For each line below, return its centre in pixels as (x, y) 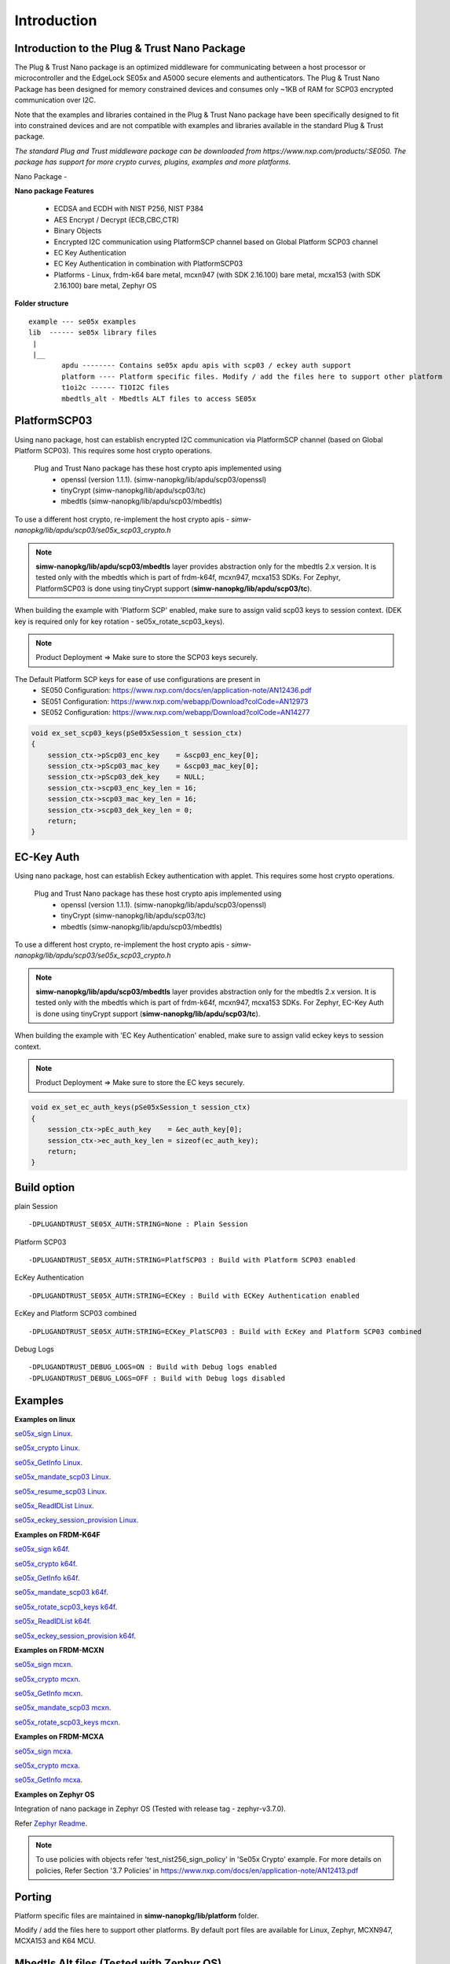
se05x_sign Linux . (44, 1434)
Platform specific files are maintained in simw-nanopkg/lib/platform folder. (137, 1915)
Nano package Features (54, 191)
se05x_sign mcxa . (44, 1751)
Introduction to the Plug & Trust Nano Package (130, 48)
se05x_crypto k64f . (46, 1563)
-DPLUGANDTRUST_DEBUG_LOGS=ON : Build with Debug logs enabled (153, 1367)
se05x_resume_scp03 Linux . (61, 1491)
